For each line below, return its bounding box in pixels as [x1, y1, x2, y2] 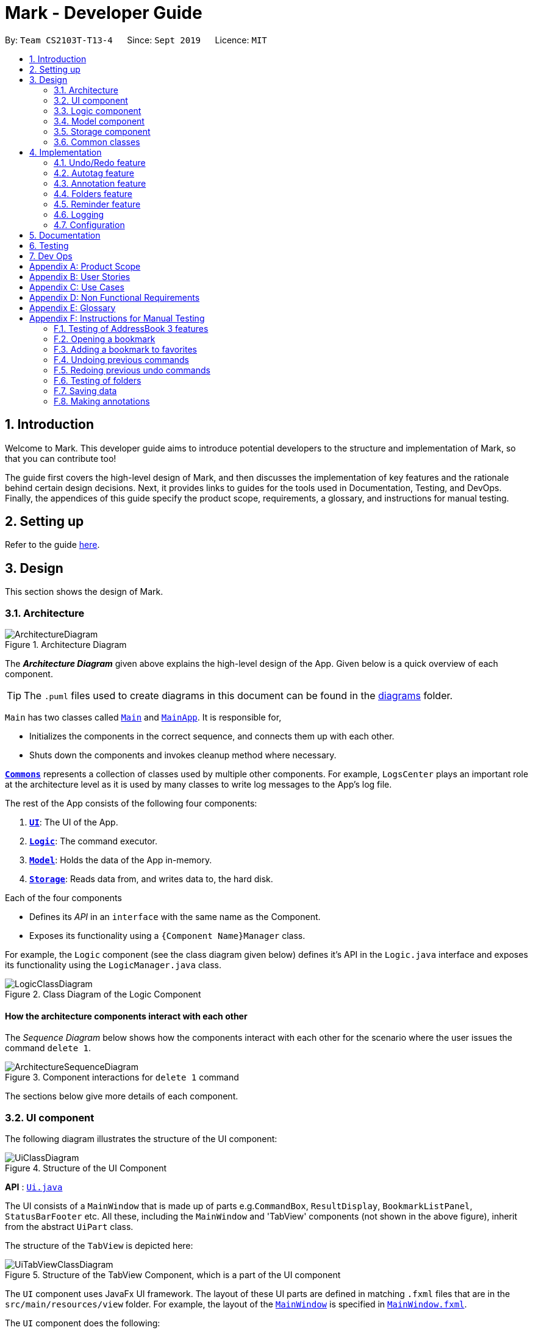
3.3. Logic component [54, 105, 141, 116]
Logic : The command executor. [29, 836, 157, 847]
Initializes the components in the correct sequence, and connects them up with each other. [29, 731, 395, 742]
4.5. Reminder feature [54, 198, 141, 209]
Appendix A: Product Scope [29, 261, 141, 271]
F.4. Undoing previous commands [54, 354, 189, 365]
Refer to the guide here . [5, 539, 100, 550]
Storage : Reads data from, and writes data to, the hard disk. [29, 874, 273, 885]
